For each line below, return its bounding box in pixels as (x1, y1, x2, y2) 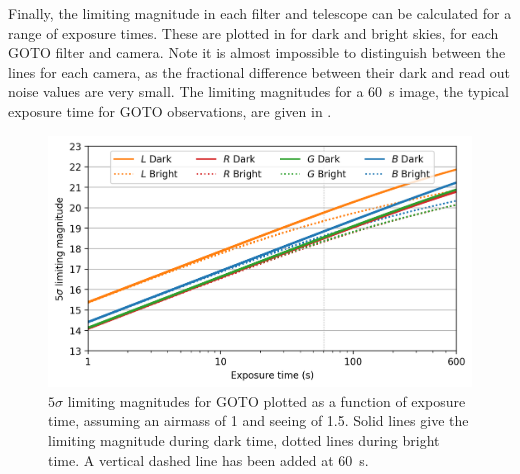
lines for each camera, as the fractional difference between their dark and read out (8, 61, 511, 82)
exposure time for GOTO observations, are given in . (8, 100, 332, 121)
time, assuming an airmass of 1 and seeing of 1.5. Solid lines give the (48, 410, 469, 431)
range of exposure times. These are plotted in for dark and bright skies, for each (8, 22, 499, 43)
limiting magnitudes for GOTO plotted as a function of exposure (67, 390, 466, 411)
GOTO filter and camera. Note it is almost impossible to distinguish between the (8, 42, 506, 63)
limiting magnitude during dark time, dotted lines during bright (48, 429, 440, 450)
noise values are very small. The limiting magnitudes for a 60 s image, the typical (8, 81, 509, 102)
